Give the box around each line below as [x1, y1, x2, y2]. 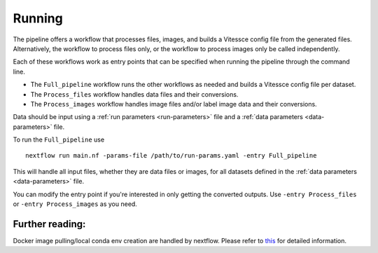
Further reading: [13, 218, 86, 230]
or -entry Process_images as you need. [13, 200, 138, 208]
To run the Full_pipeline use [13, 135, 105, 144]
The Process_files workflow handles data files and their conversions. [30, 90, 239, 98]
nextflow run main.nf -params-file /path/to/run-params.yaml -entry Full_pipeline [25, 151, 317, 160]
